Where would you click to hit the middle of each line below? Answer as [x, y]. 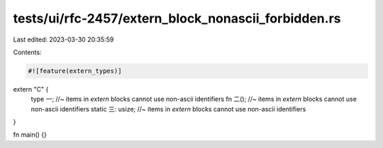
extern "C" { [31, 89]
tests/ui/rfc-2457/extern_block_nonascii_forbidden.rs [177, 18]
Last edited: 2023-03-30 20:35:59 [63, 39]
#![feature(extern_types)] [75, 71]
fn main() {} [30, 135]
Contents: [27, 52]
